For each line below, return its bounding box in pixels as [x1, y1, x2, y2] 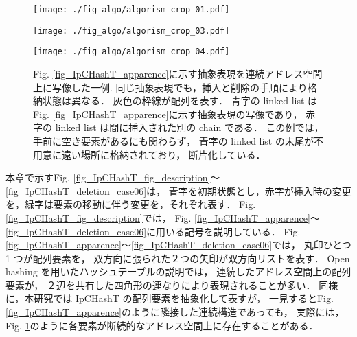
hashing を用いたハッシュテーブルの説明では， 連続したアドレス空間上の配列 [5, 264, 352, 279]
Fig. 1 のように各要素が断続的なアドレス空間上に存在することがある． [5, 318, 319, 332]
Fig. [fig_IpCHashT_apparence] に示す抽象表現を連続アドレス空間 [33, 66, 323, 80]
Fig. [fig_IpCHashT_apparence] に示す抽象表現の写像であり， [33, 106, 303, 121]
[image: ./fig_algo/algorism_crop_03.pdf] [33, 25, 230, 36]
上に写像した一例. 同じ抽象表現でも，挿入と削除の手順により [33, 80, 308, 94]
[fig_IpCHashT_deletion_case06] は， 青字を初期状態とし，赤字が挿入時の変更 [5, 183, 352, 198]
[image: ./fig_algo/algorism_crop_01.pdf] [33, 5, 230, 14]
